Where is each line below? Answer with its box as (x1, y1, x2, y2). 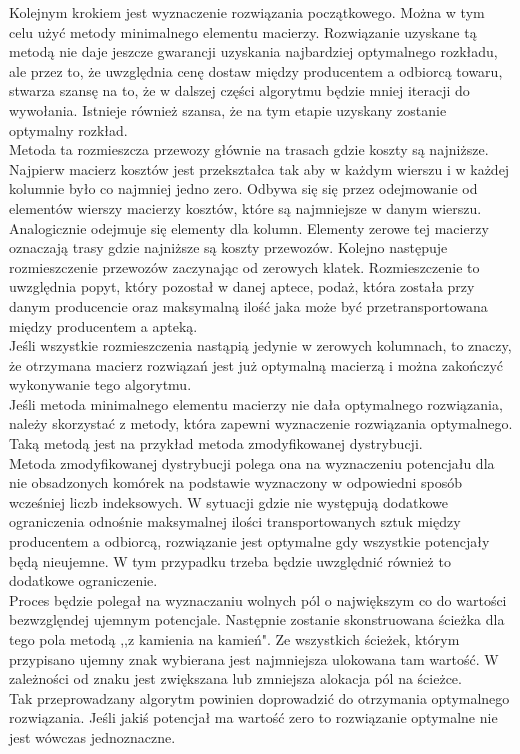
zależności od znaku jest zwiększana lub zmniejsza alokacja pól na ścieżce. (9, 668, 462, 689)
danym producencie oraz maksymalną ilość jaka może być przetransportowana (9, 295, 488, 316)
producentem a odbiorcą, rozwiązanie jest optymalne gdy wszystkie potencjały (9, 531, 490, 552)
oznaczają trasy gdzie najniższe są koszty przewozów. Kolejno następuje (9, 237, 448, 258)
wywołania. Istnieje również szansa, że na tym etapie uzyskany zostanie (9, 99, 447, 120)
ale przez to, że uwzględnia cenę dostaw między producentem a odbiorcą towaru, (9, 60, 503, 81)
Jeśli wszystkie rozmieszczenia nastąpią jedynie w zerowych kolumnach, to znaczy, (9, 335, 512, 356)
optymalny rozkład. (9, 119, 128, 140)
